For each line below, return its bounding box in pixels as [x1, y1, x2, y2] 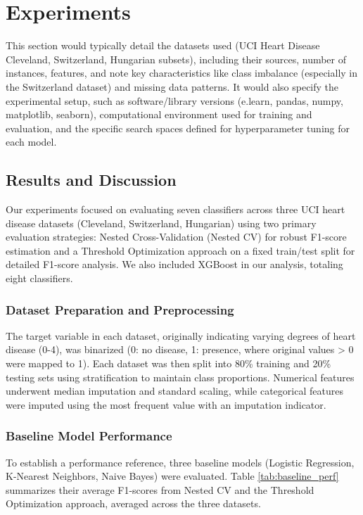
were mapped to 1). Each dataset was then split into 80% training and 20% [6, 356, 331, 371]
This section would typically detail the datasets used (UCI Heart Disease [6, 38, 320, 53]
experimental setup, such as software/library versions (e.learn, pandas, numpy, [6, 93, 343, 108]
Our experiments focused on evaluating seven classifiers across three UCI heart [6, 202, 345, 217]
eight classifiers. [6, 271, 73, 286]
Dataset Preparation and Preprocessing [6, 300, 234, 318]
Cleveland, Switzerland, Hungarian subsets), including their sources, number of [6, 51, 347, 66]
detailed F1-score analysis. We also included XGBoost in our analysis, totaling [6, 257, 343, 272]
